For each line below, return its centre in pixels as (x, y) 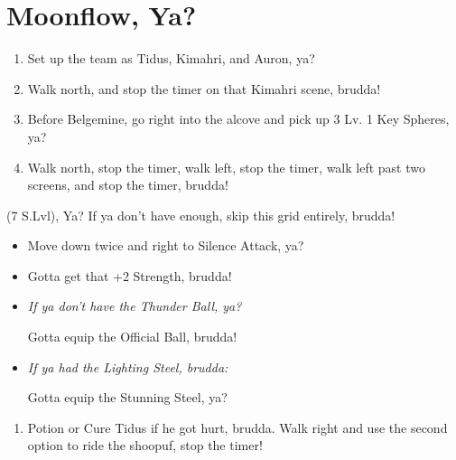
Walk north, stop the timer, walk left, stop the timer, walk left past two (226, 167)
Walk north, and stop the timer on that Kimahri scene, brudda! (204, 88)
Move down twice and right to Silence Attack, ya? (166, 245)
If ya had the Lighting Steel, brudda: (128, 366)
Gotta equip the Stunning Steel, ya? (127, 397)
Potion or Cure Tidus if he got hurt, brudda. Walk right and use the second (237, 427)
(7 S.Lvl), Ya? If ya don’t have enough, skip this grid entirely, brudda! (201, 215)
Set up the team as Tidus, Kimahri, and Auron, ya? (171, 58)
